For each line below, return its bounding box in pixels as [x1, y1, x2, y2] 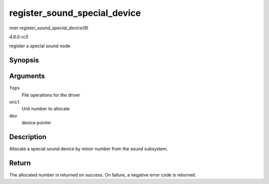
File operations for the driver [21, 92, 81, 98]
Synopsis [9, 56, 39, 65]
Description [9, 133, 47, 141]
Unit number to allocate [21, 106, 70, 112]
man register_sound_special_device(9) [9, 25, 89, 31]
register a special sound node [9, 43, 71, 49]
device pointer [21, 120, 52, 126]
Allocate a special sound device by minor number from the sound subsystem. [9, 146, 168, 152]
